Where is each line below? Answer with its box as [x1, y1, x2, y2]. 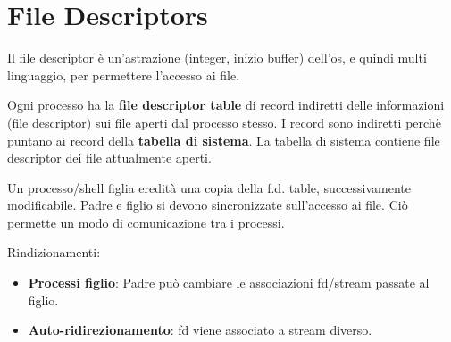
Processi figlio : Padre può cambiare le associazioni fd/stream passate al [28, 273, 430, 292]
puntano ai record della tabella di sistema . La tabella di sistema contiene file [7, 130, 440, 149]
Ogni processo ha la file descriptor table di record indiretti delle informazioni [7, 96, 445, 114]
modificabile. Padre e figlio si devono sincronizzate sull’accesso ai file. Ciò [7, 196, 408, 214]
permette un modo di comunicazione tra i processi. [7, 213, 285, 231]
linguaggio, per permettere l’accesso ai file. [7, 65, 240, 84]
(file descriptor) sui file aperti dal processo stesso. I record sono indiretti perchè [7, 113, 441, 131]
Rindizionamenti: [7, 243, 101, 262]
